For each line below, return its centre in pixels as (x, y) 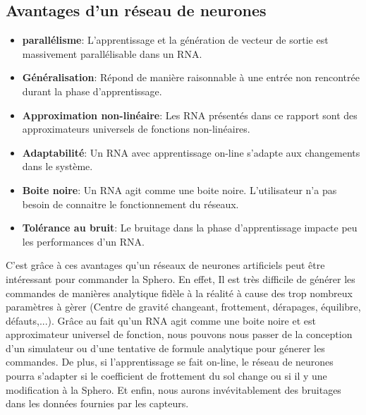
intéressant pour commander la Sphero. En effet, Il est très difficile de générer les (181, 278)
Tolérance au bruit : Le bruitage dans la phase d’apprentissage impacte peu (190, 228)
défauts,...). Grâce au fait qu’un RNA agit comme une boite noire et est (161, 320)
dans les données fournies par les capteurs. (97, 403)
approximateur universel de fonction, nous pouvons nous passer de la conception (179, 334)
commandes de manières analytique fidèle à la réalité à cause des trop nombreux (179, 293)
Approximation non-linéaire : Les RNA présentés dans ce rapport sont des (190, 115)
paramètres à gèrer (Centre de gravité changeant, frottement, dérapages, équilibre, (183, 307)
